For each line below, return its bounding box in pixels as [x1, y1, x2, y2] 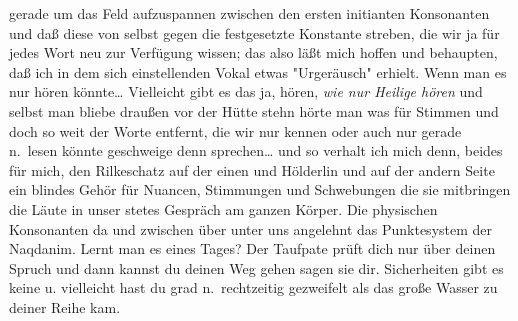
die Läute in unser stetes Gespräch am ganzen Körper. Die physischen [9, 198, 438, 219]
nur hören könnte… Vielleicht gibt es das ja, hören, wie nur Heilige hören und [9, 81, 483, 102]
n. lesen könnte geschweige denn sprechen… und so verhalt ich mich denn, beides [9, 140, 503, 161]
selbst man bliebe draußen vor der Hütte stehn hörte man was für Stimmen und [9, 100, 499, 121]
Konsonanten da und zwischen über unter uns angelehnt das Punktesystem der [9, 218, 493, 239]
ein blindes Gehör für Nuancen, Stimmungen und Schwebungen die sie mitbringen [9, 179, 511, 200]
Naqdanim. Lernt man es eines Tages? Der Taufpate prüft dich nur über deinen [9, 238, 496, 259]
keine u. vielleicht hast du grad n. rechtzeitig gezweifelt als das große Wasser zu [9, 277, 498, 298]
